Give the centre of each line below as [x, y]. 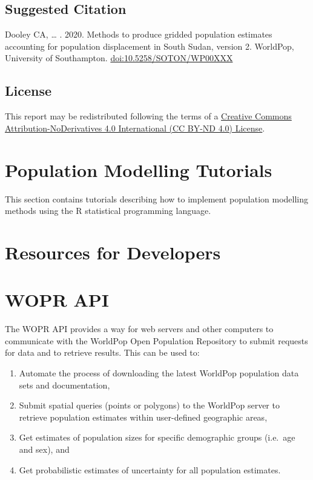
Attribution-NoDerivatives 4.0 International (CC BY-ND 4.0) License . [135, 128]
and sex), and [44, 449]
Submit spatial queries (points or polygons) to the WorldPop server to [149, 405]
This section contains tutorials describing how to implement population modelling [156, 198]
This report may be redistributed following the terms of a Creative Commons [148, 116]
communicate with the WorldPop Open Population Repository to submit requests [156, 340]
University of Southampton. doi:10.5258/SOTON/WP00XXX [119, 58]
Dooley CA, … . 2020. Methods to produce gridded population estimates [139, 34]
